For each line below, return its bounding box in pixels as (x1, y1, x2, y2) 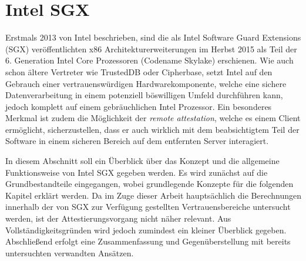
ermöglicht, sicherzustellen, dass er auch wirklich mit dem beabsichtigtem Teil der (5, 123, 300, 135)
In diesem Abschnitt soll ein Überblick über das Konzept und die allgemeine (5, 155, 280, 167)
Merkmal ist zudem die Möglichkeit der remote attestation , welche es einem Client (5, 112, 301, 124)
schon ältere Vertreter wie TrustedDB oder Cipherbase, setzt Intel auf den (5, 65, 273, 78)
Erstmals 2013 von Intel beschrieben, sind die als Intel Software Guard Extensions (5, 31, 301, 43)
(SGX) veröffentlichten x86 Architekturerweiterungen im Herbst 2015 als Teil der (5, 42, 297, 55)
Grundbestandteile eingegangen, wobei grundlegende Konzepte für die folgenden (5, 178, 294, 190)
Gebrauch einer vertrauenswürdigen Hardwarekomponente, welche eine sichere (5, 77, 287, 89)
